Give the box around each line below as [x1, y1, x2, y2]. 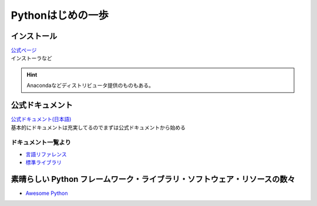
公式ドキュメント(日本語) [11, 116, 72, 123]
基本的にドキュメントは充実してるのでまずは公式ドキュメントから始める [11, 124, 186, 131]
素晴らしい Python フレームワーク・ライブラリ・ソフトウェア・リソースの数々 [11, 174, 296, 184]
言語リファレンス [25, 150, 67, 158]
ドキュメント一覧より [11, 139, 72, 147]
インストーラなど [11, 55, 52, 62]
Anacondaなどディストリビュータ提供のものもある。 [26, 82, 154, 89]
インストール [11, 31, 58, 41]
